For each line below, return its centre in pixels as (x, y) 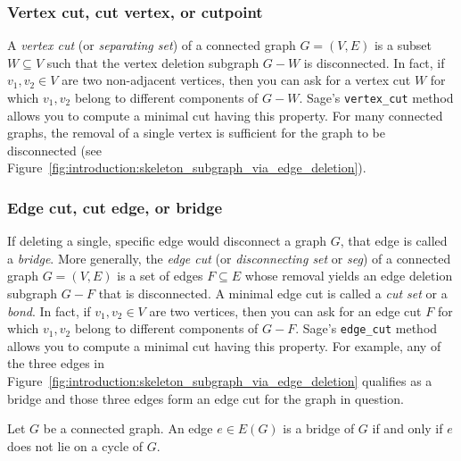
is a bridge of (319, 428)
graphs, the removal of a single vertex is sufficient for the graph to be (196, 133)
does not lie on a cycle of (75, 445)
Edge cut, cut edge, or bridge (115, 207)
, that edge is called (394, 241)
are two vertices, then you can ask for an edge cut (285, 310)
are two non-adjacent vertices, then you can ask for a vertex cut (236, 80)
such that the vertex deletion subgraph (153, 62)
